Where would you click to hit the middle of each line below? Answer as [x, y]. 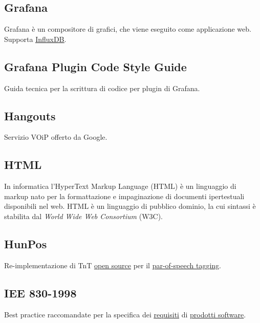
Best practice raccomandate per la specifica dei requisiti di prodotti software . [125, 314]
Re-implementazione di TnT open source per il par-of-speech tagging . [113, 265]
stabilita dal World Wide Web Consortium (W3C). [83, 216]
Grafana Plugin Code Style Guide [95, 66]
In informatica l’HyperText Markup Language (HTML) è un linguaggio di [120, 186]
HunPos [26, 243]
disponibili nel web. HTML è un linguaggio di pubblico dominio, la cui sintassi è [130, 206]
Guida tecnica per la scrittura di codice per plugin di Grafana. [102, 88]
